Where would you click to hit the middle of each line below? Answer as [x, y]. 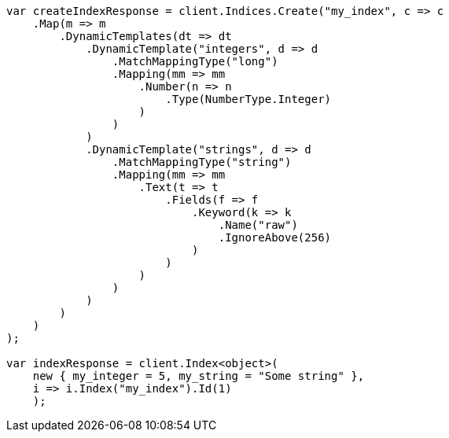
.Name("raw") [258, 225]
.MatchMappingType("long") [195, 61]
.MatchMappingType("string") [202, 162]
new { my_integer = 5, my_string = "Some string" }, [199, 376]
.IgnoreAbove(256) [275, 237]
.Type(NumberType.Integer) [248, 99]
